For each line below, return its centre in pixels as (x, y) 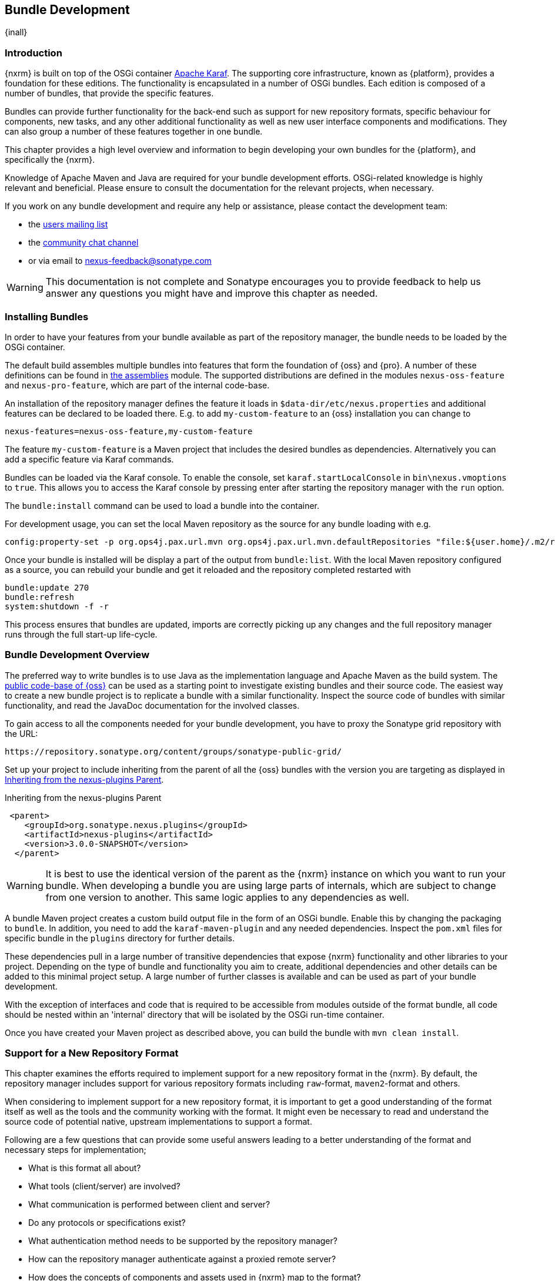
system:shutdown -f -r (57, 606)
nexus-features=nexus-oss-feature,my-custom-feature (129, 431)
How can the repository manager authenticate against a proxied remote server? (182, 1259)
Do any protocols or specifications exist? (107, 1223)
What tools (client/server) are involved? (104, 1186)
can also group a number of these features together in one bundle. (134, 132)
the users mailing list (68, 224)
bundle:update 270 (47, 587)
